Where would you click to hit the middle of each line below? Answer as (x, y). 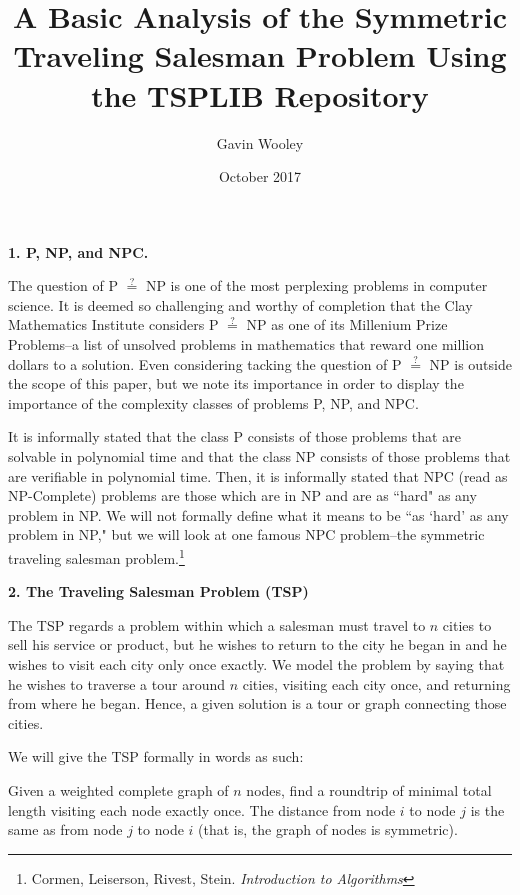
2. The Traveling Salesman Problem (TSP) (158, 591)
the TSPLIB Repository (260, 94)
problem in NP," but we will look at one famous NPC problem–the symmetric (246, 534)
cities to (467, 624)
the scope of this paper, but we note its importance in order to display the (236, 383)
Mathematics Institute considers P (113, 324)
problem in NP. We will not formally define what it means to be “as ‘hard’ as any (258, 514)
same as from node (65, 829)
